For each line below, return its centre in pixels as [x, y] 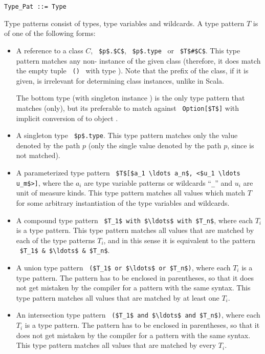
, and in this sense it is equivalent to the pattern [179, 240]
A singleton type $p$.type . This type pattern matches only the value [127, 135]
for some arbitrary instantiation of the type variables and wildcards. [123, 202]
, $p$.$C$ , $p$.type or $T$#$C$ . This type [165, 50]
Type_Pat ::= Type [35, 7]
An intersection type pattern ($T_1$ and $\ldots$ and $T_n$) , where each [138, 315]
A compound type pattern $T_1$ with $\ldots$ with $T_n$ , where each [134, 220]
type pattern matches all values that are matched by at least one [118, 297]
